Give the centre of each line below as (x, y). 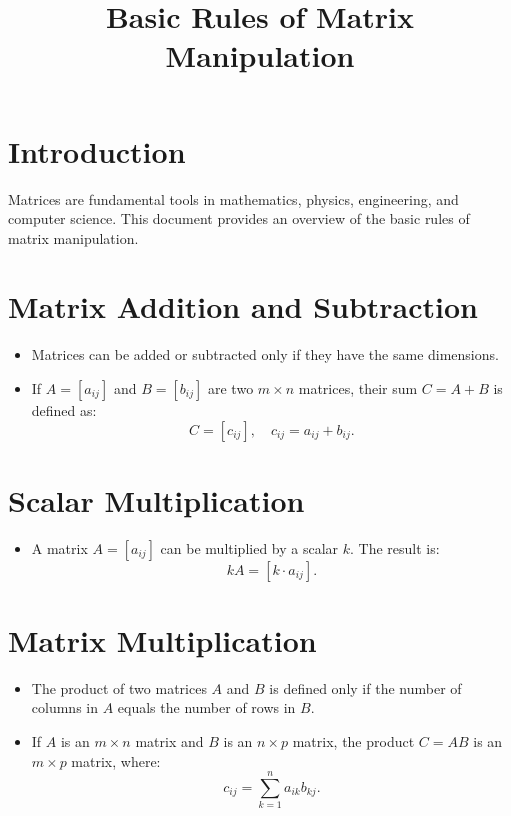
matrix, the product (353, 741)
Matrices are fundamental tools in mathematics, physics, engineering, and (233, 198)
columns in (64, 707)
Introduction (97, 150)
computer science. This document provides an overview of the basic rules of (239, 218)
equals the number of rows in (206, 707)
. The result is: (395, 547)
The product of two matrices (119, 687)
